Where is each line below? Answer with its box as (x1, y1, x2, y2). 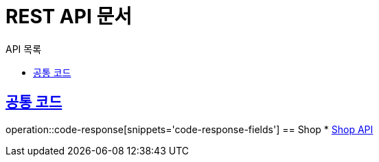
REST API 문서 (5, 5, 132, 28)
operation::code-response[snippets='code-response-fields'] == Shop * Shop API (5, 123, 374, 135)
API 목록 (5, 43, 42, 55)
